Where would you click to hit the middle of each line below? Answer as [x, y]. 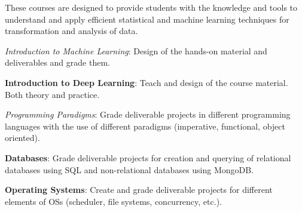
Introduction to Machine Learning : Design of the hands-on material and [136, 50]
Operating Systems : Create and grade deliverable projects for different [139, 190]
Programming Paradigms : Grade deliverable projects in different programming [148, 114]
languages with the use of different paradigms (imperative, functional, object [145, 126]
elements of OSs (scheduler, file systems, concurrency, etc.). [113, 201]
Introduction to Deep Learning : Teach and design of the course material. [147, 82]
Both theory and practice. [52, 94]
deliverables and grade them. [57, 62]
